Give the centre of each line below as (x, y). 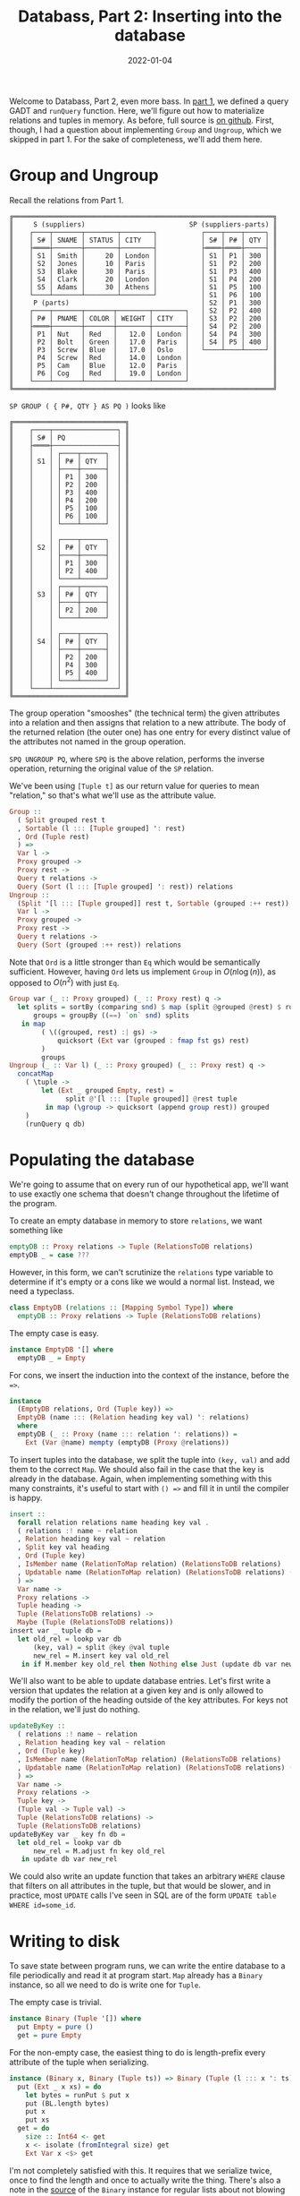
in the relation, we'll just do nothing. (75, 1710)
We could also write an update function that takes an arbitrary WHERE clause (147, 1876)
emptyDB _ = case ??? (50, 1256)
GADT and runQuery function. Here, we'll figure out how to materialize (137, 110)
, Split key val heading (63, 1548)
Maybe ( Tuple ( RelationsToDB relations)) (96, 1623)
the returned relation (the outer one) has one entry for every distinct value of (150, 732)
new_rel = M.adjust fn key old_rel (99, 1851)
